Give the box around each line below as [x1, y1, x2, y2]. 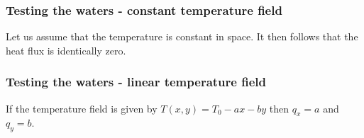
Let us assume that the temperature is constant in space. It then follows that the [6, 29, 358, 44]
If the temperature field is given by [6, 100, 158, 115]
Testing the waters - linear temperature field [6, 73, 266, 91]
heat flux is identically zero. [6, 42, 126, 57]
